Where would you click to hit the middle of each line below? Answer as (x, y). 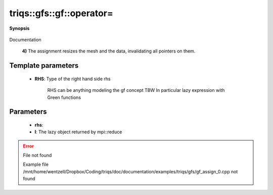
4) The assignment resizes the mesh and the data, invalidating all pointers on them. (109, 51)
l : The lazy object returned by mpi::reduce (78, 132)
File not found (37, 155)
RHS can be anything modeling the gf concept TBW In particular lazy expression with (136, 90)
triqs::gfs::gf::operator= (61, 13)
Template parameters (44, 66)
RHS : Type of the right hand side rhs (73, 79)
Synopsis (19, 28)
